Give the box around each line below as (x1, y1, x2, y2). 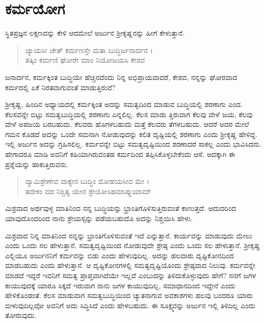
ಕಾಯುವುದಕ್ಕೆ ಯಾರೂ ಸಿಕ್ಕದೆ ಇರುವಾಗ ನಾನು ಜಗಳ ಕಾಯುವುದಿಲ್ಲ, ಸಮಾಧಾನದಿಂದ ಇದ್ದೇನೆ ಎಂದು (5, 280, 235, 290)
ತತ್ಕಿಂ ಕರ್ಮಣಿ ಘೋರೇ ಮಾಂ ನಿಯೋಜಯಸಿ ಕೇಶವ (25, 55, 145, 65)
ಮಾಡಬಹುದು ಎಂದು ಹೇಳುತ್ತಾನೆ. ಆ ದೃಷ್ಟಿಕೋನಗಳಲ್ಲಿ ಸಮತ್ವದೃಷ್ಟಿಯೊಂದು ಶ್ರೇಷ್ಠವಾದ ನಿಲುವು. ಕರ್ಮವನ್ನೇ (5, 260, 255, 271)
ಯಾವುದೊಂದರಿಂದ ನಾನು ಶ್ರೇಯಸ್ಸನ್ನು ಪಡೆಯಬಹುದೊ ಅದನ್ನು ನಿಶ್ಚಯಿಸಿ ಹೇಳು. (5, 213, 193, 224)
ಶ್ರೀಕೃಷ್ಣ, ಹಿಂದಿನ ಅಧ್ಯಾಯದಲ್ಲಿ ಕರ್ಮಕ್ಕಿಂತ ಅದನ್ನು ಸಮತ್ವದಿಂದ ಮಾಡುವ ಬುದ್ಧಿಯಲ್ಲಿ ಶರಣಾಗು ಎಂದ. (5, 99, 243, 110)
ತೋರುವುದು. (5, 310, 37, 320)
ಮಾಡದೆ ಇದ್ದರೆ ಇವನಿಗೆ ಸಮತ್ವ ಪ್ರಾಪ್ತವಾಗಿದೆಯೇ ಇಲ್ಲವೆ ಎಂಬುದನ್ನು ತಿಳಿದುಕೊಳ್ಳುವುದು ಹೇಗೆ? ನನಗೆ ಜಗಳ (5, 270, 256, 280)
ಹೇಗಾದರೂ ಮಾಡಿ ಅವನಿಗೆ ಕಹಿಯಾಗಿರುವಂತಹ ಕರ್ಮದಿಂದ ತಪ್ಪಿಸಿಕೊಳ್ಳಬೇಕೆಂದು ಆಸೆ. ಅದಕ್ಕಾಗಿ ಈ (5, 149, 235, 159)
